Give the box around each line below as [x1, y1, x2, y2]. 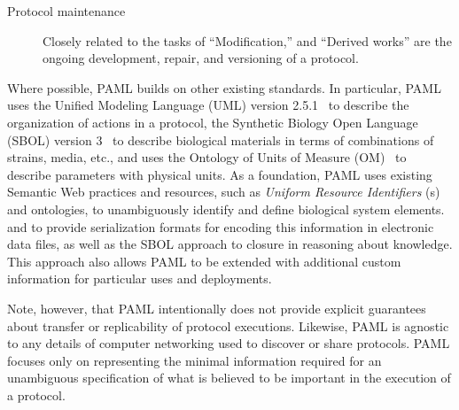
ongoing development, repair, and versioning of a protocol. [43, 49, 359, 67]
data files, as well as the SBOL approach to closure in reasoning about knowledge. [7, 235, 453, 253]
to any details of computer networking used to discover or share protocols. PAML [7, 334, 450, 352]
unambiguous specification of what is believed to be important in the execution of [7, 368, 451, 387]
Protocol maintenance [7, 2, 126, 19]
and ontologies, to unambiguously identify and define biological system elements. [7, 199, 445, 218]
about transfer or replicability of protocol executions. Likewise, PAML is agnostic [7, 316, 449, 335]
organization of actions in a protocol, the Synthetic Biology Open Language [7, 112, 418, 131]
